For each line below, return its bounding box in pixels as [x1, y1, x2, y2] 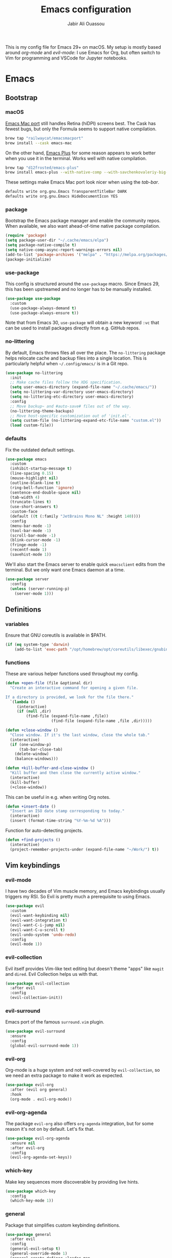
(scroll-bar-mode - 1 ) [10, 533, 56, 538]
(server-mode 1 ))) [14, 591, 54, 596]
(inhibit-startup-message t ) [10, 466, 72, 471]
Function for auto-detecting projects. [5, 828, 83, 834]
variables [5, 620, 29, 627]
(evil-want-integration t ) [10, 918, 68, 923]
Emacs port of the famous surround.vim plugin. [5, 1019, 104, 1025]
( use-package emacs [5, 457, 47, 462]
